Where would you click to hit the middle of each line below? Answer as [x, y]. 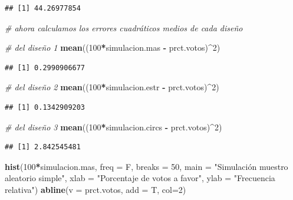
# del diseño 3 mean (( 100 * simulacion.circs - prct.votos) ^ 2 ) [113, 127]
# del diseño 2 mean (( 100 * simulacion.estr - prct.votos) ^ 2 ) [112, 87]
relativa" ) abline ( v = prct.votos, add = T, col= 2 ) [96, 189]
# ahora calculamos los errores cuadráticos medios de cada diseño [124, 27]
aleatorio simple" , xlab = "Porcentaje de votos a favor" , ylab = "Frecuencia [140, 178]
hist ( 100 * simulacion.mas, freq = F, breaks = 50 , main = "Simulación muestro [146, 166]
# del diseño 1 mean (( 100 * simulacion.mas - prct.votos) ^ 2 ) [113, 47]
